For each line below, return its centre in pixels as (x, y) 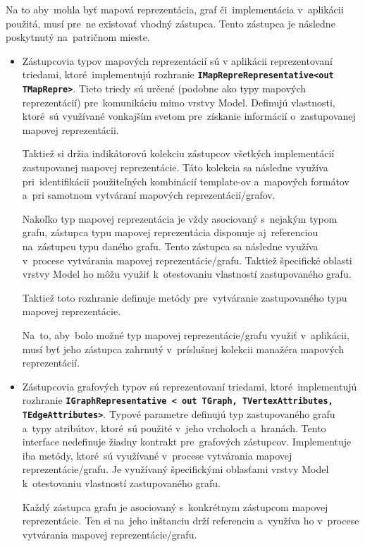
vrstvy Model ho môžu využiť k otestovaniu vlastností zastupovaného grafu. (187, 274)
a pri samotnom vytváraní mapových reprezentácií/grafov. (149, 195)
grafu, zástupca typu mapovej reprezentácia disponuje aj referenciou (170, 232)
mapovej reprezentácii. (70, 129)
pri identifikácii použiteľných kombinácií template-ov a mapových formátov (186, 181)
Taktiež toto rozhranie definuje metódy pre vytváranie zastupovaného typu (185, 297)
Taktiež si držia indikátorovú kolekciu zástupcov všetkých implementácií (178, 153)
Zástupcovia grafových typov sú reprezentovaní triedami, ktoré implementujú (190, 386)
